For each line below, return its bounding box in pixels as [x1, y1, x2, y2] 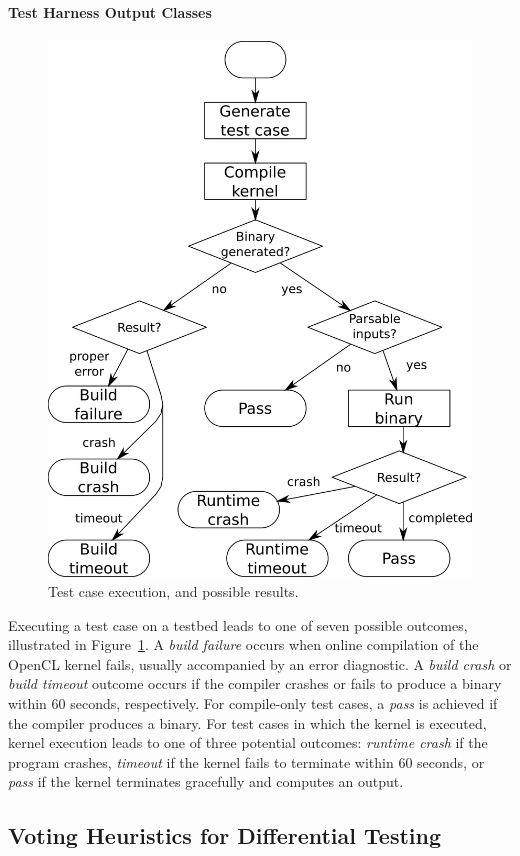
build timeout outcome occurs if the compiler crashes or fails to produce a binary [8, 673, 502, 694]
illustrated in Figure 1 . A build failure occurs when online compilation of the [8, 634, 479, 655]
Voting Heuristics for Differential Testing [8, 820, 442, 851]
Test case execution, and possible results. [48, 581, 299, 602]
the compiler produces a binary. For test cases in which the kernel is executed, [8, 712, 487, 733]
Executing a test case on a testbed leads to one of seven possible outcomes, [8, 614, 468, 635]
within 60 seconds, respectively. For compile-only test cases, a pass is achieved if [8, 693, 498, 714]
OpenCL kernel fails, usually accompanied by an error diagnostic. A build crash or [8, 653, 512, 674]
